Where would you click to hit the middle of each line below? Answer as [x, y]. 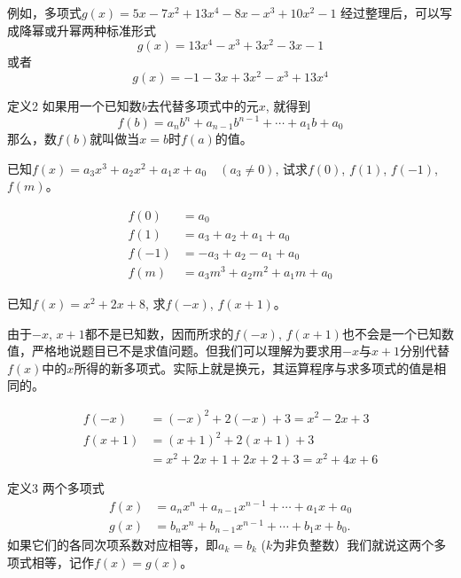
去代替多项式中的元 [203, 105]
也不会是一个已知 [391, 333]
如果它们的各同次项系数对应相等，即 [113, 544]
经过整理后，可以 [391, 12]
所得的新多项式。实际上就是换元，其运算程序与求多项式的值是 [254, 367]
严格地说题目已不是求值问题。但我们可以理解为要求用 [187, 351]
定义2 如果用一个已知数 [74, 105]
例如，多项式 [44, 12]
